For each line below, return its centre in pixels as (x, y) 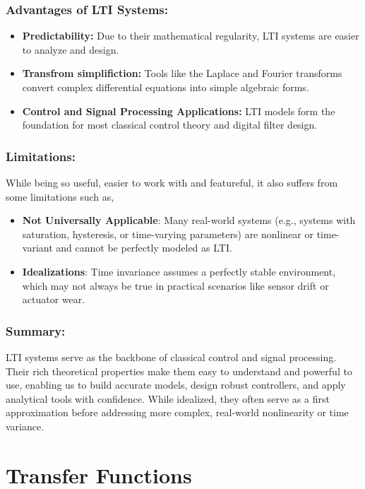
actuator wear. (54, 299)
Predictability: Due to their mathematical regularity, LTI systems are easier (191, 36)
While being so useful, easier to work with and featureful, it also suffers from (172, 182)
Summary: (36, 330)
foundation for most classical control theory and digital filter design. (170, 125)
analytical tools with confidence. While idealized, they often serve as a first (168, 398)
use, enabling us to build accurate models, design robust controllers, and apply (176, 385)
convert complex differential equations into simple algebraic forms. (166, 87)
